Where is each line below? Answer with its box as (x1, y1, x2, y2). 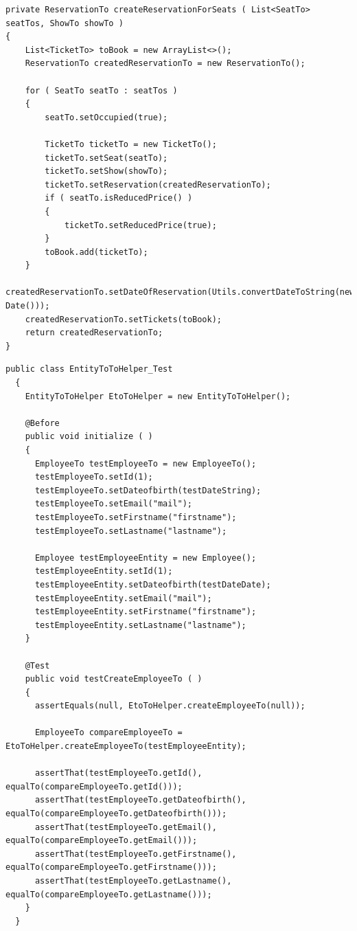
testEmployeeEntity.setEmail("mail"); (34, 593, 212, 603)
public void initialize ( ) (25, 431, 153, 442)
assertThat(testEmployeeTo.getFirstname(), (34, 849, 237, 859)
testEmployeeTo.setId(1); (34, 472, 153, 482)
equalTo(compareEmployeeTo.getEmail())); (5, 835, 198, 846)
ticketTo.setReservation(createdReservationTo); (45, 179, 271, 190)
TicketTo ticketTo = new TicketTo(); (45, 139, 217, 149)
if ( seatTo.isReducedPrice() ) (45, 193, 193, 203)
